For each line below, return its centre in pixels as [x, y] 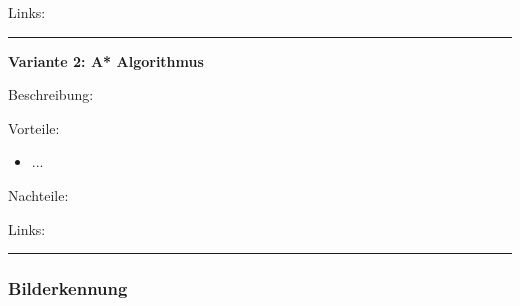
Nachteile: [38, 194]
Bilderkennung [68, 288]
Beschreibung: [51, 94]
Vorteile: [34, 127]
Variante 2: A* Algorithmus [106, 60]
